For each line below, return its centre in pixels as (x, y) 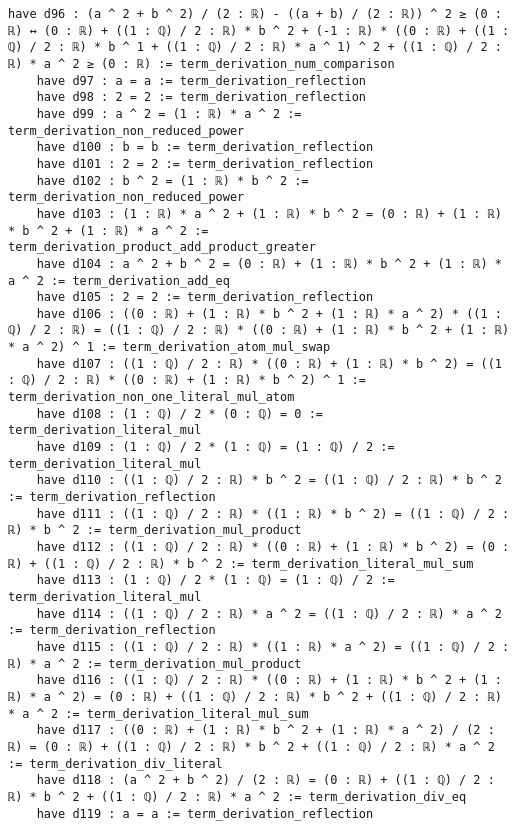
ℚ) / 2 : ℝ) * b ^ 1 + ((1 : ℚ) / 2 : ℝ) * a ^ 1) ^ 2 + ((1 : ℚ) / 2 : (255, 47)
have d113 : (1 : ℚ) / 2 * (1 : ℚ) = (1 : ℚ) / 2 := (215, 580)
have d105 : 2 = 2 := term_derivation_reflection (205, 297)
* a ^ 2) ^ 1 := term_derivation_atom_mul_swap (169, 347)
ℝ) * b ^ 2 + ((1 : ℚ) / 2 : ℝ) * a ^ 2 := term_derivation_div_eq (237, 796)
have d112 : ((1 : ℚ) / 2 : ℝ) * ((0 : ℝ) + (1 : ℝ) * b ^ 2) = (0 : (273, 547)
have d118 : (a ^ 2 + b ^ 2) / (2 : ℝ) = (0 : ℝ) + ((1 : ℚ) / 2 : (265, 780)
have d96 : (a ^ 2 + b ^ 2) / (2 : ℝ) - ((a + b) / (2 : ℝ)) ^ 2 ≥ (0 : (255, 14)
